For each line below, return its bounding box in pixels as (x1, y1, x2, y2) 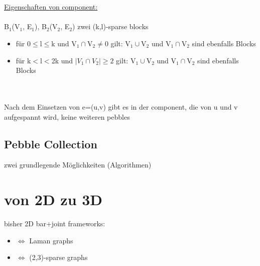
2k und (51, 55, 73, 65)
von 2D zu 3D (4, 189, 103, 210)
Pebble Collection (4, 136, 97, 151)
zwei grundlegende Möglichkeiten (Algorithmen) (4, 159, 152, 170)
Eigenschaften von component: (4, 2, 98, 12)
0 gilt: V (104, 38, 131, 48)
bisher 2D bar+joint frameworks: (4, 218, 105, 229)
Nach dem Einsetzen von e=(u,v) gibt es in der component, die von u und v (4, 101, 238, 112)
